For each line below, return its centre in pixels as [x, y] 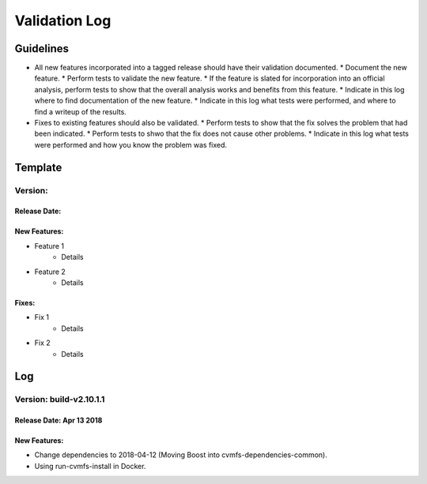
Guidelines [42, 49]
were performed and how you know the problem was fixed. [131, 144]
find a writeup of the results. [80, 111]
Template [38, 167]
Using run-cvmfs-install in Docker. [90, 466]
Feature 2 [50, 272]
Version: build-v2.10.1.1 [60, 400]
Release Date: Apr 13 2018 [59, 420]
